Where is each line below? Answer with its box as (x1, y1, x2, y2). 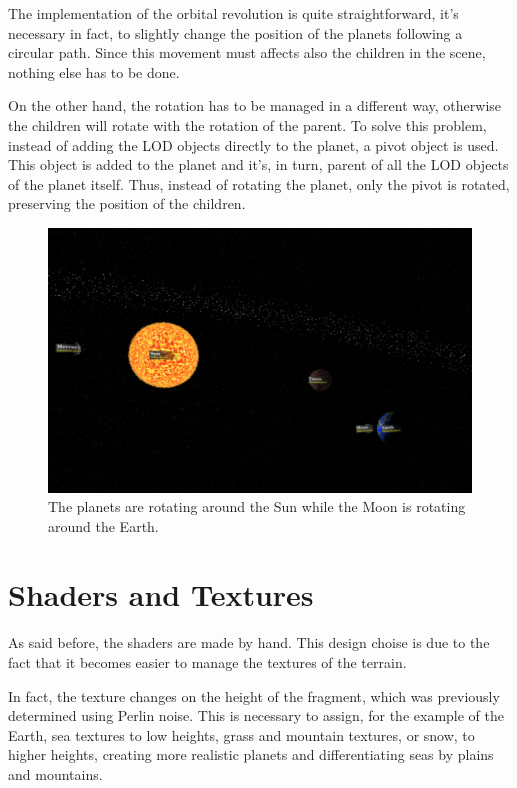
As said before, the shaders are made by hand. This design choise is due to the (8, 632, 490, 653)
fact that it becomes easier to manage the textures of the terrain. (8, 652, 407, 673)
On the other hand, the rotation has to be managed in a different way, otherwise (8, 95, 502, 116)
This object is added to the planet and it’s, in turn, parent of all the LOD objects (8, 154, 509, 175)
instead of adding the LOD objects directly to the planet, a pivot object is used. (8, 134, 499, 155)
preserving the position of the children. (8, 193, 246, 214)
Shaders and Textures (8, 574, 314, 615)
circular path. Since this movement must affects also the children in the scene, (8, 42, 486, 63)
